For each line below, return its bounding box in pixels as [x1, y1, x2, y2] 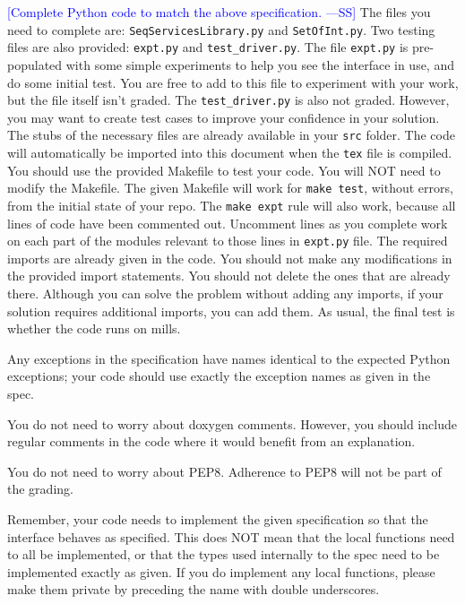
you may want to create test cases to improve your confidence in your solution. [7, 108, 440, 126]
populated [7, 55, 63, 73]
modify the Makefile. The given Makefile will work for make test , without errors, [7, 178, 453, 197]
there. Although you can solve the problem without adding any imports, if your [7, 284, 443, 302]
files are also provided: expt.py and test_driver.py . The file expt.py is [7, 38, 409, 56]
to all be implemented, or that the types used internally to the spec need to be [7, 545, 440, 564]
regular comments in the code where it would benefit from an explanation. [7, 432, 416, 451]
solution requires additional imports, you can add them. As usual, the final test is [7, 301, 455, 320]
